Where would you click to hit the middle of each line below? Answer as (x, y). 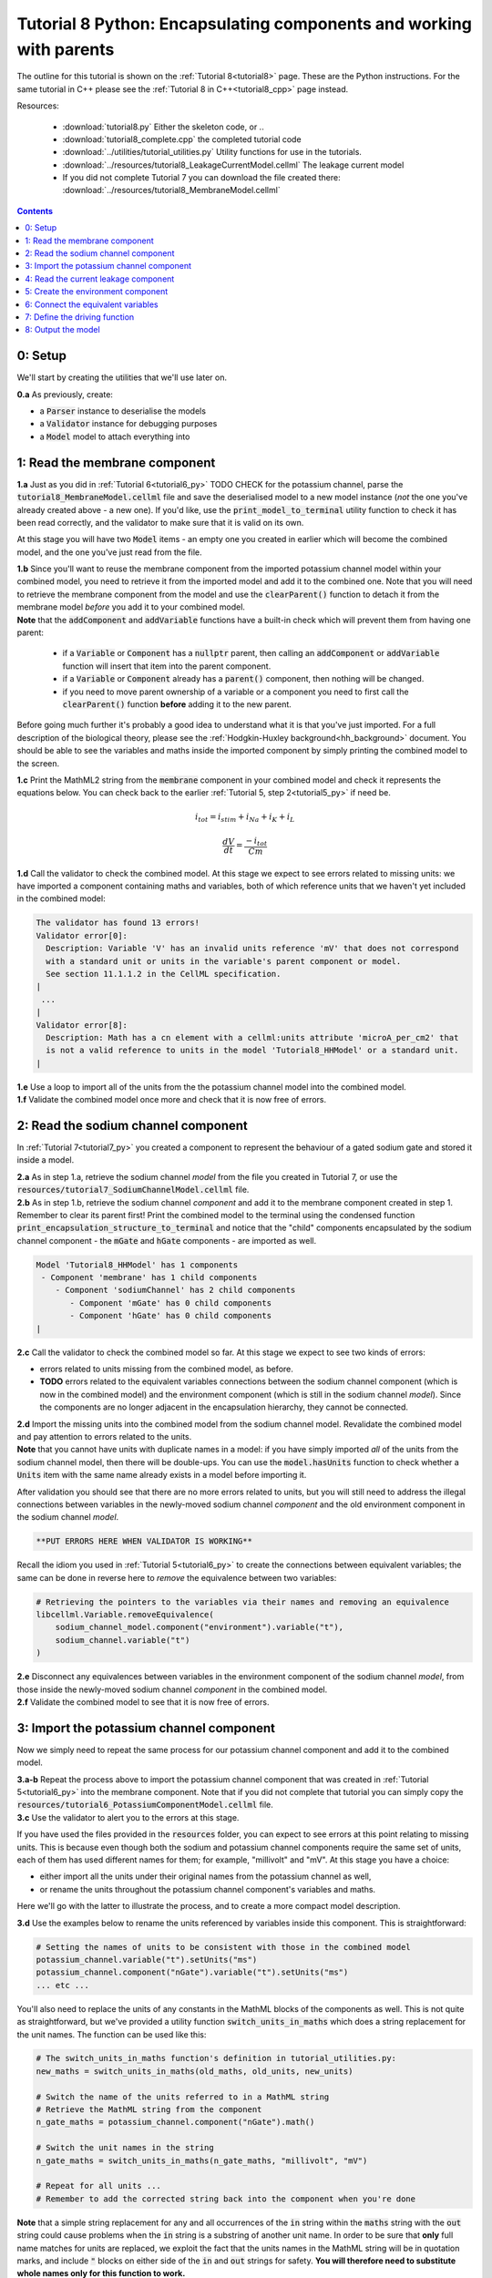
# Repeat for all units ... (98, 2186)
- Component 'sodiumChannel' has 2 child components (175, 1290)
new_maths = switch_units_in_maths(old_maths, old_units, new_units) (195, 2071)
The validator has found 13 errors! (118, 923)
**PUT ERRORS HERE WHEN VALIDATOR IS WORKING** (144, 1541)
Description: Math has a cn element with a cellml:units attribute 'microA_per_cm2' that (252, 1037)
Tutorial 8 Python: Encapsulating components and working (245, 24)
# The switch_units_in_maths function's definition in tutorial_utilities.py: (216, 2058)
